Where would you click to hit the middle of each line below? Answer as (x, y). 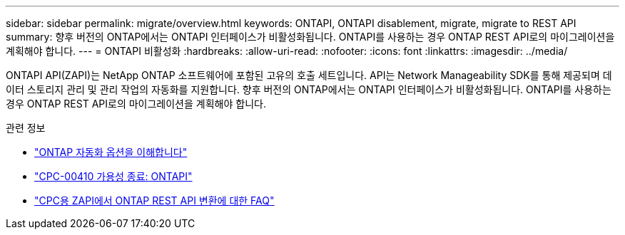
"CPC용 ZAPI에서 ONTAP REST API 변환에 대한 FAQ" (154, 200)
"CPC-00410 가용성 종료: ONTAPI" (113, 176)
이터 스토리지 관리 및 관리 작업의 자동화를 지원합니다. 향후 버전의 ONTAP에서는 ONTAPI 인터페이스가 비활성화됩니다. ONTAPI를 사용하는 (309, 89)
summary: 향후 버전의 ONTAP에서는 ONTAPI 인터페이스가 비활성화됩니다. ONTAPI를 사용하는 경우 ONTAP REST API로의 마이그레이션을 (310, 37)
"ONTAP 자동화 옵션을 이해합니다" (111, 152)
